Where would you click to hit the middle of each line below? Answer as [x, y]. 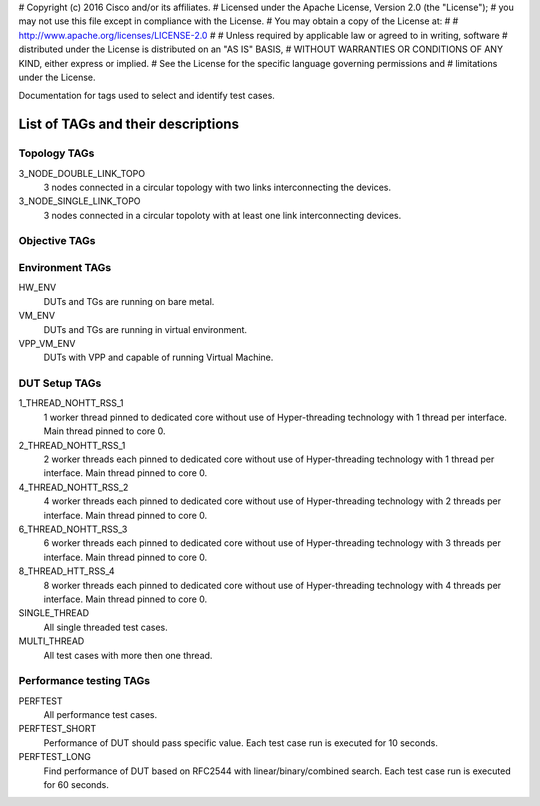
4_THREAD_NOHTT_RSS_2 [73, 487]
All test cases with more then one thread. [128, 655]
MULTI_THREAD [51, 641]
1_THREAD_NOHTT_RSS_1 [71, 403]
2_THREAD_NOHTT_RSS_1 [72, 445]
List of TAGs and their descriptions [129, 124]
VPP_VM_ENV [47, 343]
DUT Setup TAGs [60, 383]
